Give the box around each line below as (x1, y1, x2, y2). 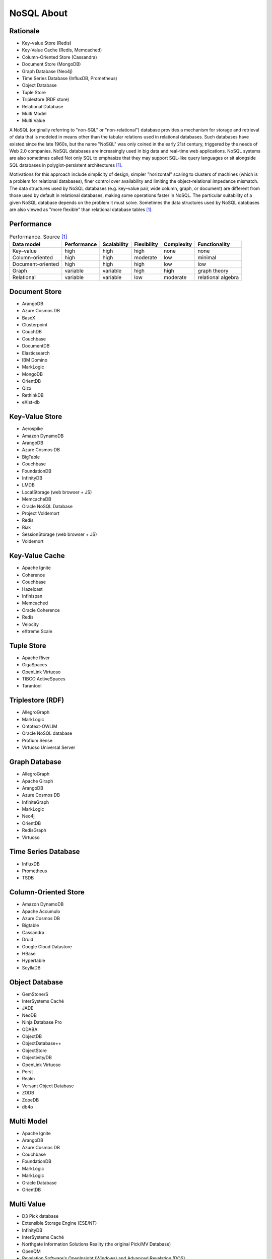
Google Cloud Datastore (22, 943, 73, 949)
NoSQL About (9, 8, 68, 19)
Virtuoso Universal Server (22, 744, 76, 750)
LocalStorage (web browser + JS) (22, 489, 92, 495)
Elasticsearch (22, 350, 50, 356)
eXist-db (22, 399, 40, 405)
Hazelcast (22, 586, 43, 592)
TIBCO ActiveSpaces (22, 675, 65, 682)
